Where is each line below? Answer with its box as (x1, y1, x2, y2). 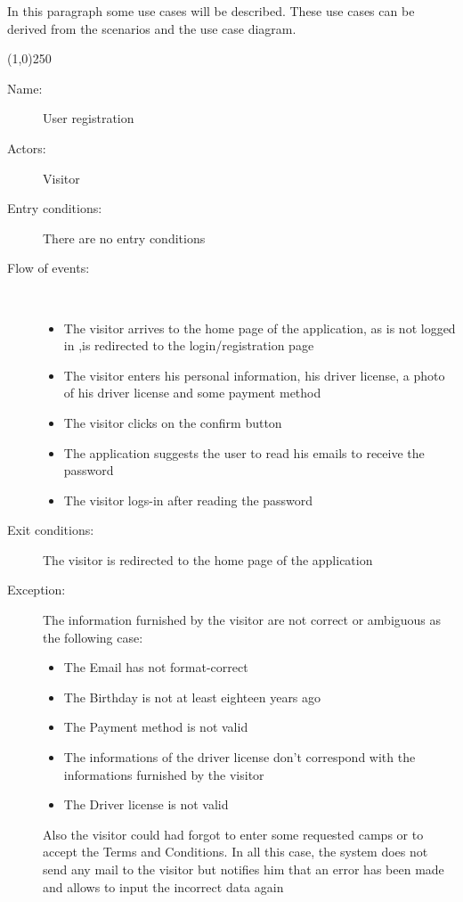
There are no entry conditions (43, 228, 206, 247)
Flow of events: (7, 258, 90, 277)
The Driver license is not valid (63, 795, 229, 814)
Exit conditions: (7, 521, 94, 539)
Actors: (7, 138, 46, 157)
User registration (43, 109, 134, 127)
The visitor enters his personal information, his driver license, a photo (63, 365, 445, 384)
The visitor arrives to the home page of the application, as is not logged (63, 318, 456, 337)
